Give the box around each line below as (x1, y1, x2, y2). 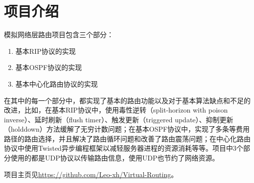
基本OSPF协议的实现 (15, 62, 82, 72)
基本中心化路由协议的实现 (15, 78, 98, 89)
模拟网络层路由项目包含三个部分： (4, 29, 114, 40)
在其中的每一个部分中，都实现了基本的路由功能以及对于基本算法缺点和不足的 (4, 95, 251, 105)
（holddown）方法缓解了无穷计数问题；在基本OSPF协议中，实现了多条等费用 (4, 124, 250, 134)
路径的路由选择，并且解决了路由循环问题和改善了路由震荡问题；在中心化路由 (4, 133, 251, 143)
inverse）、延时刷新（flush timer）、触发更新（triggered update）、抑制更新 (4, 114, 233, 124)
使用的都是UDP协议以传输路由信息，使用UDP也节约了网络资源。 (10, 153, 219, 163)
